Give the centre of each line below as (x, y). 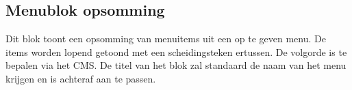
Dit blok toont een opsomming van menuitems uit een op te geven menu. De (166, 39)
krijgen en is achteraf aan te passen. (81, 78)
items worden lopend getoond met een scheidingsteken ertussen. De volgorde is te (176, 51)
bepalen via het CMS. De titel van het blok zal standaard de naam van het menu (176, 65)
